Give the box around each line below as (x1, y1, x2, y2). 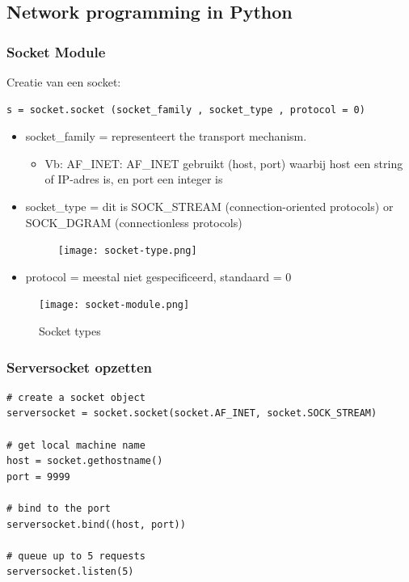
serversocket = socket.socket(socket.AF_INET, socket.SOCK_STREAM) (6, 407, 377, 420)
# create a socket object (6, 391, 145, 403)
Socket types (39, 323, 101, 339)
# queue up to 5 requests (6, 550, 145, 562)
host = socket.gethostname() (6, 455, 163, 467)
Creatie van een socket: (6, 74, 121, 90)
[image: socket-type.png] (57, 245, 197, 257)
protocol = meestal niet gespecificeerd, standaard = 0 (25, 268, 292, 285)
